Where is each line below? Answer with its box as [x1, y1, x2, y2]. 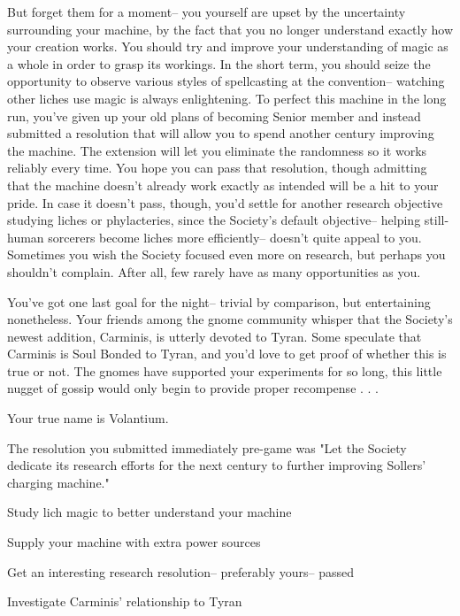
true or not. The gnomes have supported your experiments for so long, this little [7, 361, 442, 380]
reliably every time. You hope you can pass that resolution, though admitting [7, 158, 427, 177]
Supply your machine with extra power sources [7, 533, 261, 551]
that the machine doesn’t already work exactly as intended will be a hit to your [7, 175, 439, 194]
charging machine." [7, 473, 110, 491]
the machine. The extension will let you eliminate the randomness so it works [7, 141, 427, 159]
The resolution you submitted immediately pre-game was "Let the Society [7, 438, 407, 457]
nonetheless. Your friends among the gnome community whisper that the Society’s [7, 310, 453, 328]
